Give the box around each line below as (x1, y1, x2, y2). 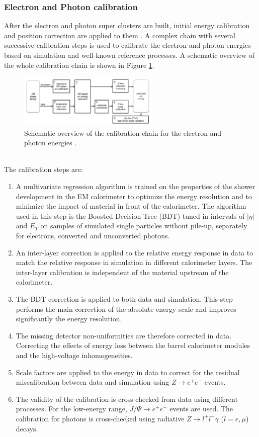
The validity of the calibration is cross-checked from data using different (16, 393, 238, 404)
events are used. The (169, 403, 233, 414)
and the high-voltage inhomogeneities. (16, 349, 133, 360)
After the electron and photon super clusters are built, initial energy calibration (4, 20, 250, 31)
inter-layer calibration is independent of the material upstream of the (16, 267, 229, 277)
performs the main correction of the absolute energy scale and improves (16, 303, 236, 314)
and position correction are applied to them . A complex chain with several (4, 30, 235, 40)
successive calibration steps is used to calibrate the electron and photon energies (4, 40, 251, 50)
